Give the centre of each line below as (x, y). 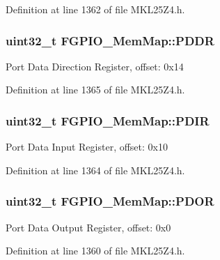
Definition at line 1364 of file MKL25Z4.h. (95, 170)
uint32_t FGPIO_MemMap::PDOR (110, 201)
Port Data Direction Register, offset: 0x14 (95, 66)
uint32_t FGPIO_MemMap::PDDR (110, 40)
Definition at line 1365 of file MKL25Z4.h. (95, 90)
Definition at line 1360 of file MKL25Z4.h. (95, 251)
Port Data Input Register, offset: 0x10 (87, 147)
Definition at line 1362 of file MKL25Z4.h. (95, 9)
